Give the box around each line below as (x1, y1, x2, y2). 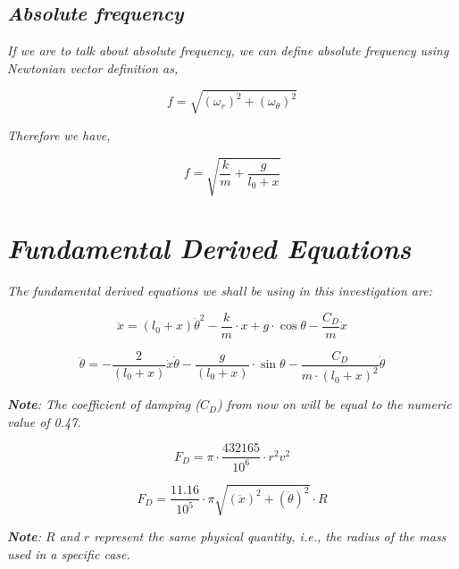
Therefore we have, (7, 125, 111, 144)
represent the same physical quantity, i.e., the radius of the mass (94, 527, 446, 546)
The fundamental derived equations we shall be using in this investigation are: (7, 281, 432, 300)
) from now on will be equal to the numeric (216, 395, 452, 414)
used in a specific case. (7, 545, 130, 563)
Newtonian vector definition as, (7, 58, 179, 77)
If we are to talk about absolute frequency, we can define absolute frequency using (7, 41, 449, 60)
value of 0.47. (7, 412, 81, 431)
